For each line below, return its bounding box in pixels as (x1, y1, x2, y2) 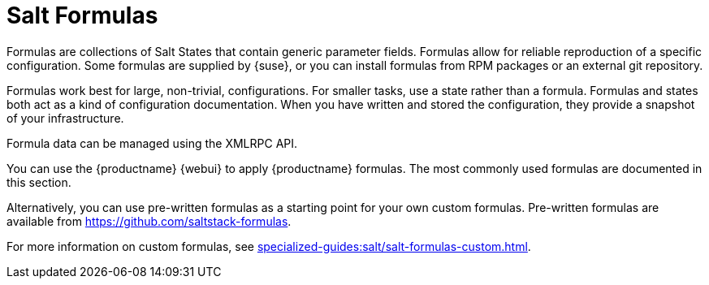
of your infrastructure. (6, 110, 124, 125)
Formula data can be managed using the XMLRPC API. (6, 136, 298, 150)
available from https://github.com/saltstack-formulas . (6, 214, 292, 228)
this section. (6, 175, 71, 189)
